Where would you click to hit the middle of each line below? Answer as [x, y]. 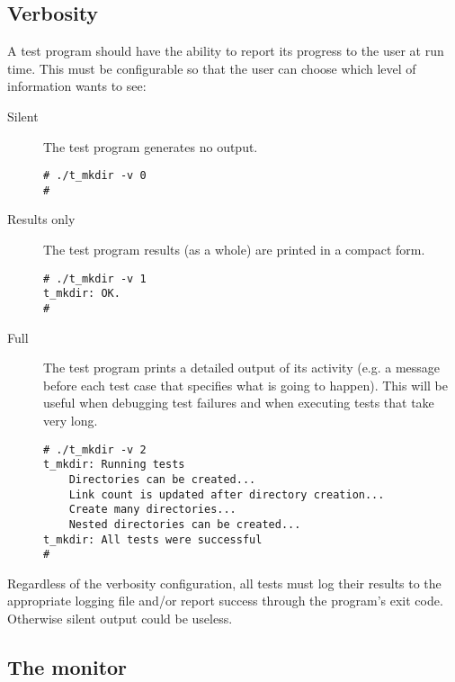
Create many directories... [152, 510]
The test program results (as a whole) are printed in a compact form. [234, 250]
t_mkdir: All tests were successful [153, 539]
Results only [41, 219]
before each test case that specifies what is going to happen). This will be [246, 385]
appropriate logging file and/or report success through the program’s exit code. [225, 601]
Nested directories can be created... [185, 524]
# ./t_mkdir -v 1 [95, 278]
